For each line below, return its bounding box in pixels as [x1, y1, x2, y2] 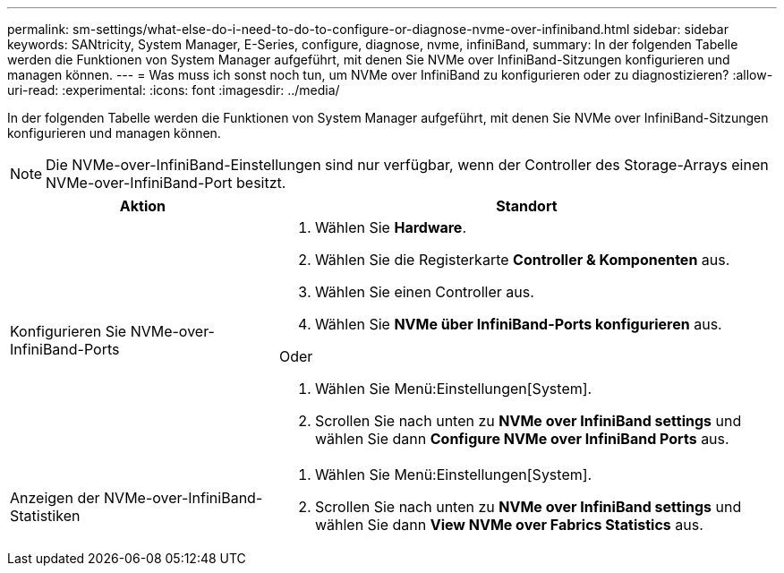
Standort [496, 197, 558, 215]
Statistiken [10, 507, 81, 525]
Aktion [119, 197, 166, 215]
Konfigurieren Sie [10, 322, 127, 340]
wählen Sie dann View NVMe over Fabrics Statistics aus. [314, 516, 703, 534]
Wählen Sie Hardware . [314, 218, 466, 236]
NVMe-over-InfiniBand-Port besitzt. [46, 174, 286, 192]
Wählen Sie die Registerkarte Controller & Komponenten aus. [314, 251, 730, 269]
